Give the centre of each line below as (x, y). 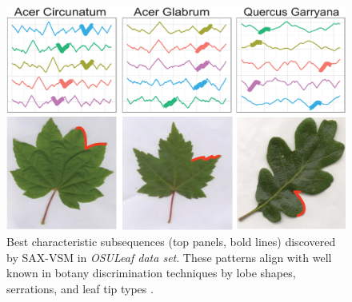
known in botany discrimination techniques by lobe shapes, (151, 273)
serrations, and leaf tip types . (80, 288)
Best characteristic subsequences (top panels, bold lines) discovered (171, 241)
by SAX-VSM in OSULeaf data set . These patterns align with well (169, 257)
